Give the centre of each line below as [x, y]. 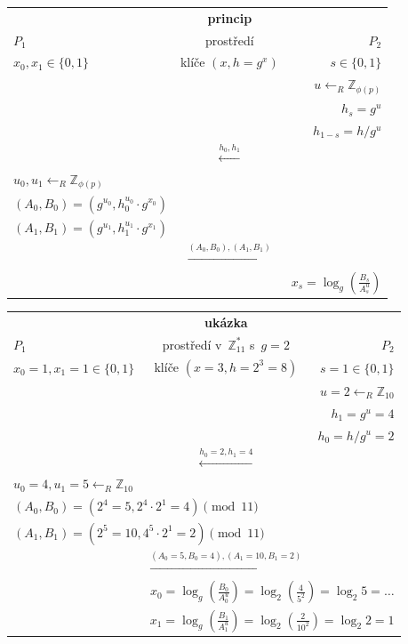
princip [230, 17]
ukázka [226, 322]
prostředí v [192, 344]
